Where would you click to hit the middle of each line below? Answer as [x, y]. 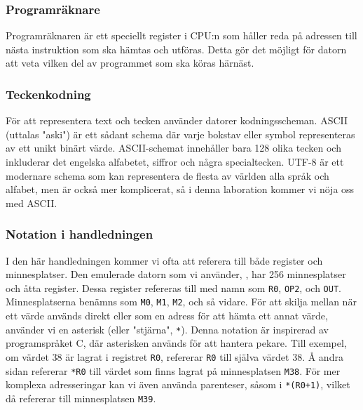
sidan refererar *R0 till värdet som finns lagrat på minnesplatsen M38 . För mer [173, 370]
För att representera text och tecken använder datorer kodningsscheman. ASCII [177, 120]
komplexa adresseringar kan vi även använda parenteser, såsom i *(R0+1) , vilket [178, 384]
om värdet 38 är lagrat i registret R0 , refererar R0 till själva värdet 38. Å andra [174, 356]
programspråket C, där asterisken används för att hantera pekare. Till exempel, [176, 343]
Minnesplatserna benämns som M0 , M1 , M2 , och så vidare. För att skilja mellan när [181, 302]
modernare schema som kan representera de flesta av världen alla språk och [167, 175]
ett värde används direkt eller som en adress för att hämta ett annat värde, [167, 316]
